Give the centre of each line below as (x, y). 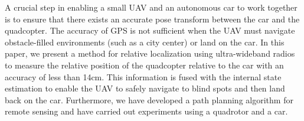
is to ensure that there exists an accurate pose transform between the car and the (152, 19)
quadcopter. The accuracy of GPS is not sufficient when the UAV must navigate (150, 30)
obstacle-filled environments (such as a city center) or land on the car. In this (145, 42)
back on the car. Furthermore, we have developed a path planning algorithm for (149, 99)
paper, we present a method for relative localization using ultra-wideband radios (150, 53)
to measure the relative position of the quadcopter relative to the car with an (144, 65)
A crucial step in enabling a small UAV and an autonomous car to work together (151, 7)
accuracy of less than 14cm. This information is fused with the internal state (143, 76)
